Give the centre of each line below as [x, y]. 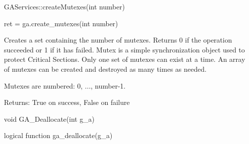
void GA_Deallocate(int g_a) [49, 119]
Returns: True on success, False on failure [67, 102]
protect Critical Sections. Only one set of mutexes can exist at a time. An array [125, 59]
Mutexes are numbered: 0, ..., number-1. [65, 85]
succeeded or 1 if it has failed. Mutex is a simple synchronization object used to [124, 49]
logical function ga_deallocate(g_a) [58, 135]
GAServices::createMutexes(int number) [64, 6]
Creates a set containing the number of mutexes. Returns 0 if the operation [118, 40]
